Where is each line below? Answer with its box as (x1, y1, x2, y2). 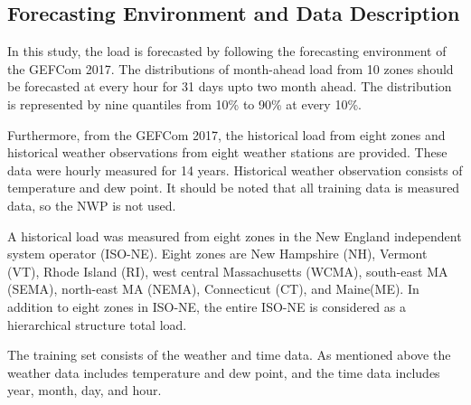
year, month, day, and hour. (7, 381, 162, 400)
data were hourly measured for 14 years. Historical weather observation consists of (7, 160, 463, 179)
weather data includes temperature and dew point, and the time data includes (7, 363, 440, 381)
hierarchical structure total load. (7, 315, 187, 334)
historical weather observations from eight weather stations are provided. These (7, 143, 447, 162)
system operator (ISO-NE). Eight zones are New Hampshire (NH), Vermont (7, 244, 428, 263)
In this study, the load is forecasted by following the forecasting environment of (7, 42, 447, 61)
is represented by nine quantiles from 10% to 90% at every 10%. (7, 94, 362, 113)
